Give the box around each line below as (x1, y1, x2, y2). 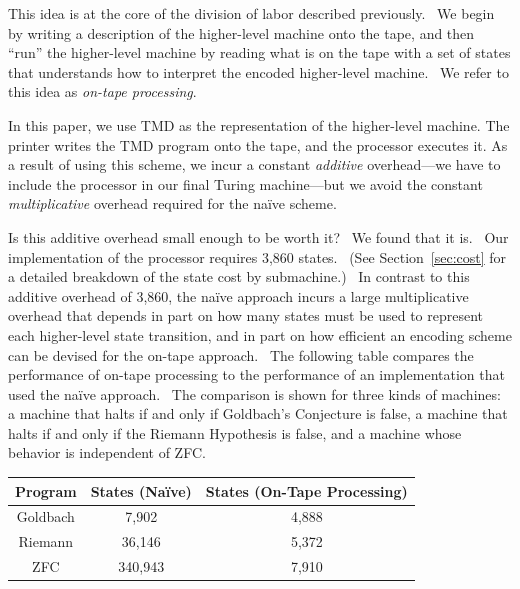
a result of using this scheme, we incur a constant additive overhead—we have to (8, 154, 501, 175)
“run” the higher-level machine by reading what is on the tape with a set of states (8, 42, 511, 63)
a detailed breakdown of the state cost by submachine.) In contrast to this (8, 266, 470, 287)
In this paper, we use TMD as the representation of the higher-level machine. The (8, 114, 510, 135)
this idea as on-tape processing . (8, 81, 197, 102)
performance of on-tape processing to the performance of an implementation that (8, 364, 505, 385)
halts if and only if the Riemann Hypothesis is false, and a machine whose (8, 422, 462, 443)
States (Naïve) (90, 480, 192, 501)
